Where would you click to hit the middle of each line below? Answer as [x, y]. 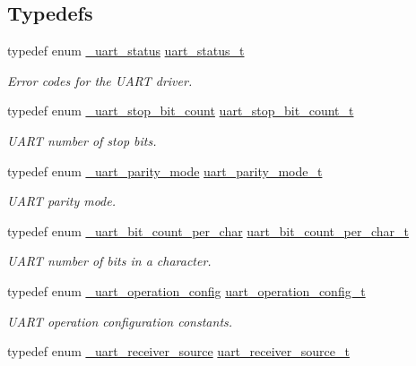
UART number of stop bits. [82, 140]
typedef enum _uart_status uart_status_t [126, 51]
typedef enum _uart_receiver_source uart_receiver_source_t [178, 351]
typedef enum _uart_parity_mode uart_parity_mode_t [165, 170]
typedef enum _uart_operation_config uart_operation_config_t [186, 290]
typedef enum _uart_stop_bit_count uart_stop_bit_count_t [181, 111]
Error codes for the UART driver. [100, 80]
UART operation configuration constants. [120, 321]
